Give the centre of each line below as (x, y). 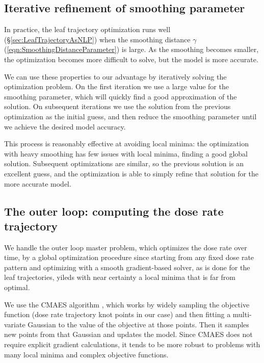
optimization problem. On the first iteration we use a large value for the (116, 86)
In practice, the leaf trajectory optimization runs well (87, 29)
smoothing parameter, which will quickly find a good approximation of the (121, 96)
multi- (242, 314)
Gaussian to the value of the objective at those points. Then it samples (138, 324)
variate (15, 324)
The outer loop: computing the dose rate (114, 211)
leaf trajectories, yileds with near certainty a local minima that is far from (120, 277)
